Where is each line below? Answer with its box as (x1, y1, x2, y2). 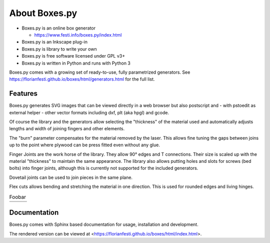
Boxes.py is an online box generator (21, 25, 96, 31)
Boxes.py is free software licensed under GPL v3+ (21, 53, 125, 59)
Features (9, 89, 37, 98)
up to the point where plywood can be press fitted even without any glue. (9, 142, 160, 148)
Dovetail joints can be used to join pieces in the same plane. (9, 174, 132, 180)
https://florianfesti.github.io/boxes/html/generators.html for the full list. (9, 76, 155, 82)
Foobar (9, 193, 26, 200)
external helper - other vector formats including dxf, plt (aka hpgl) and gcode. (9, 109, 169, 115)
